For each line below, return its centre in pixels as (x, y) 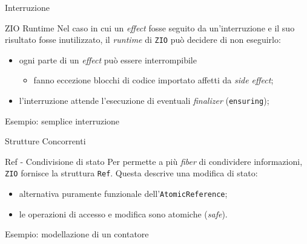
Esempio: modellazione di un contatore (77, 234)
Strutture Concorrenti (45, 141)
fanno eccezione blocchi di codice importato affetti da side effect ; (153, 80)
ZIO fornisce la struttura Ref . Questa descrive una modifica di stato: (131, 173)
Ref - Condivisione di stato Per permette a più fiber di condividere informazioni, (154, 161)
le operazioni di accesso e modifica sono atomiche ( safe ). (123, 213)
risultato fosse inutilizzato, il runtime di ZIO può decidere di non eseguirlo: (143, 40)
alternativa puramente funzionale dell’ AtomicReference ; (123, 194)
